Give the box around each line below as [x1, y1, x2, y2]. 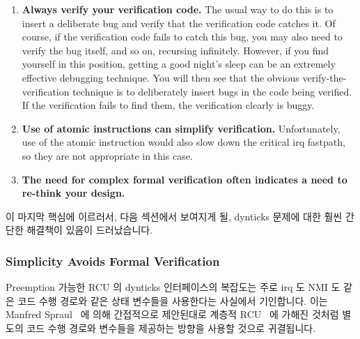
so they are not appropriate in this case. [22, 148, 193, 163]
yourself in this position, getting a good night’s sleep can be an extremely [22, 56, 336, 71]
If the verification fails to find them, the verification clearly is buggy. [22, 98, 315, 112]
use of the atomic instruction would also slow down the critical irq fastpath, [22, 135, 345, 149]
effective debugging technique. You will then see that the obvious [22, 70, 299, 84]
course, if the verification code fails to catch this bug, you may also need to [22, 29, 343, 44]
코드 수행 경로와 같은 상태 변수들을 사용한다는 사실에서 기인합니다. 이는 [17, 293, 328, 308]
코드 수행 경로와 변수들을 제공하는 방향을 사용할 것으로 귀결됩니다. [26, 320, 316, 335]
